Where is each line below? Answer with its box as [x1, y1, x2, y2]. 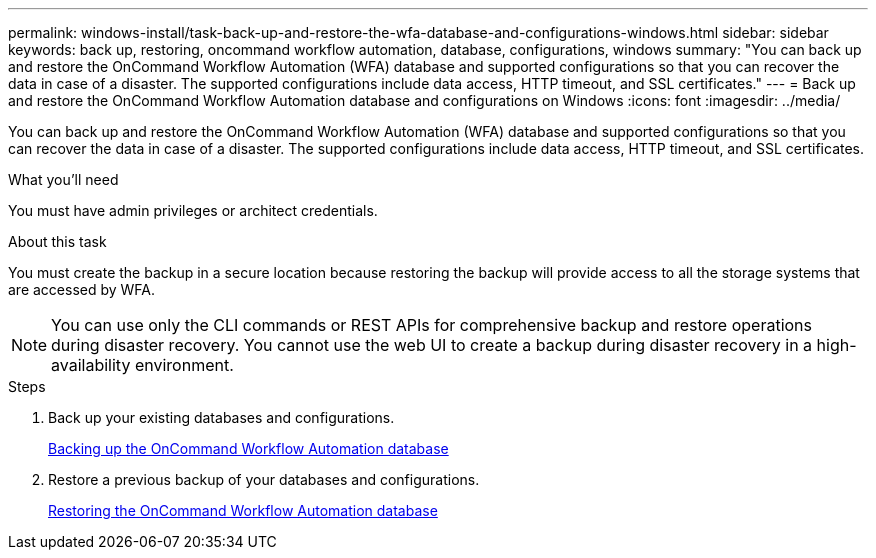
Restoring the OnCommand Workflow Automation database [48, 502, 438, 519]
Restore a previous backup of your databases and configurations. [48, 471, 480, 488]
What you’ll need [8, 171, 119, 188]
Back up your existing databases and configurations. [48, 409, 395, 426]
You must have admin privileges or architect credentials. [8, 202, 378, 219]
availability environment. [51, 355, 234, 375]
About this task [8, 233, 107, 250]
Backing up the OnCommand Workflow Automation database [48, 440, 449, 457]
